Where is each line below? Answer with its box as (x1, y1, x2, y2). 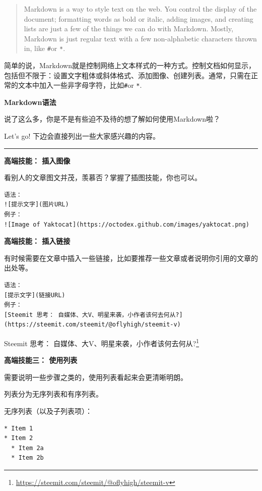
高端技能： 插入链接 (4, 236, 71, 246)
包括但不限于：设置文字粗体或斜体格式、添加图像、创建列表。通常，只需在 (4, 70, 251, 80)
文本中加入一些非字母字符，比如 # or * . (18, 80, 142, 90)
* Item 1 (4, 424, 33, 432)
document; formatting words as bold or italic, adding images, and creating (24, 13, 253, 24)
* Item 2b (11, 454, 44, 462)
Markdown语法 (4, 96, 56, 107)
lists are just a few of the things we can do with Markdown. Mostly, (24, 23, 233, 34)
